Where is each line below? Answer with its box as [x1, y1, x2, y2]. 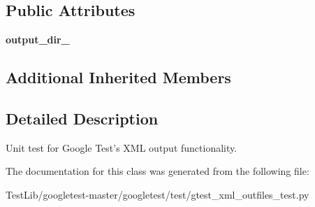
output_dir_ [6, 32, 70, 47]
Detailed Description [6, 107, 159, 129]
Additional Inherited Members [6, 66, 231, 88]
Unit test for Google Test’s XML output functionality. [6, 140, 237, 155]
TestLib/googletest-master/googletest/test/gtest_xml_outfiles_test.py [6, 187, 309, 201]
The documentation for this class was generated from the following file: [6, 164, 309, 178]
